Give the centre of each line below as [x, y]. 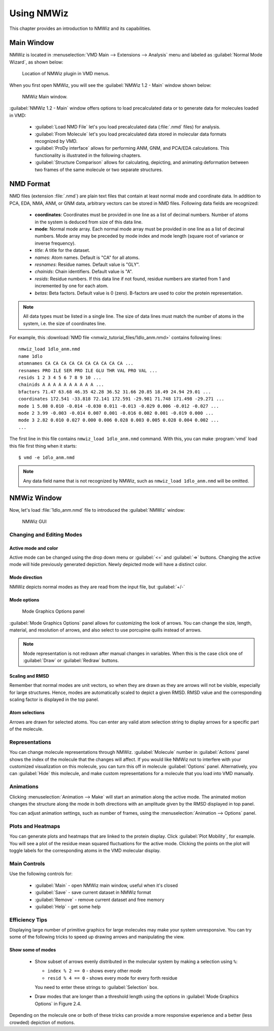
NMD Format [30, 184]
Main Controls [27, 863]
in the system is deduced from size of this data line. [89, 222]
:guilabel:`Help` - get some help [68, 907]
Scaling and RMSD [29, 676]
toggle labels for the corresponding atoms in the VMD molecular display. [85, 851]
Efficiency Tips [28, 920]
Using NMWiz [39, 13]
